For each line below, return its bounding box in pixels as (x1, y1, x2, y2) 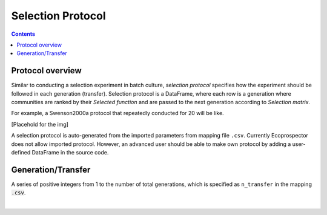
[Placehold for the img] (11, 121, 69, 128)
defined (11, 148, 31, 156)
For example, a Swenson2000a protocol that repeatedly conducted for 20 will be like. (11, 110, 224, 117)
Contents (11, 30, 36, 38)
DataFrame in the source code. (31, 148, 109, 156)
